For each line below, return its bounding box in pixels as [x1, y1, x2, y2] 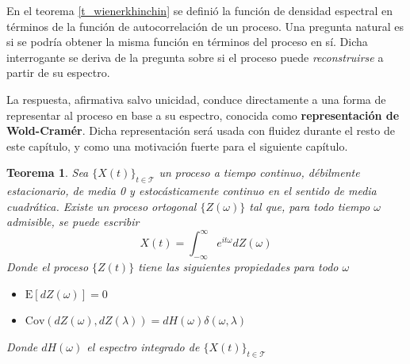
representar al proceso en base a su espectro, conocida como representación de [6, 106, 400, 123]
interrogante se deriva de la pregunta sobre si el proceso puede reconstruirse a [6, 48, 384, 65]
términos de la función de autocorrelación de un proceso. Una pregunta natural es [6, 17, 404, 34]
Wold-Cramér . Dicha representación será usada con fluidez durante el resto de [6, 122, 395, 139]
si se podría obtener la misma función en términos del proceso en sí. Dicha [6, 33, 368, 50]
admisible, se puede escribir [6, 213, 140, 230]
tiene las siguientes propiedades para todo [138, 259, 339, 275]
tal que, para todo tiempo [249, 197, 370, 214]
